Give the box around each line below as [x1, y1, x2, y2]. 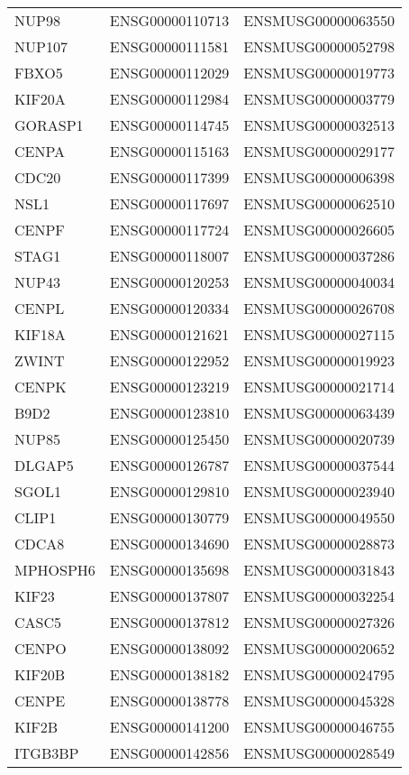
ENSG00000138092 [109, 638, 230, 659]
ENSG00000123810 [109, 402, 230, 423]
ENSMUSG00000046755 [243, 716, 395, 737]
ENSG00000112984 [109, 88, 230, 109]
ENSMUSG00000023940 [243, 481, 395, 502]
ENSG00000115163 [109, 141, 230, 161]
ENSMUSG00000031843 [243, 559, 395, 580]
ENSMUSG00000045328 [243, 690, 395, 711]
